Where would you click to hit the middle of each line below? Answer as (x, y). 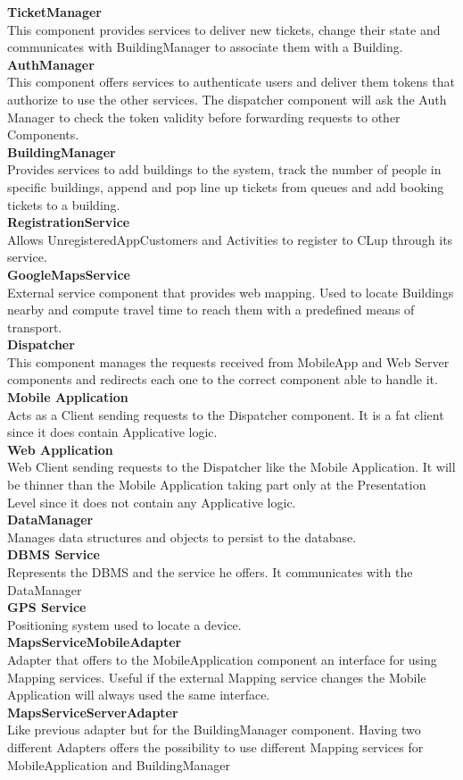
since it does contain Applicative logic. (112, 432)
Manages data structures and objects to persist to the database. (182, 537)
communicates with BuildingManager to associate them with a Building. (205, 47)
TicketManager (55, 12)
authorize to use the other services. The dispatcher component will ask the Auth (227, 99)
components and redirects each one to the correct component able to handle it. (223, 379)
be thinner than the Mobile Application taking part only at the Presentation (217, 485)
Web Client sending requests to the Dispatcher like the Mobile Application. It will (231, 467)
